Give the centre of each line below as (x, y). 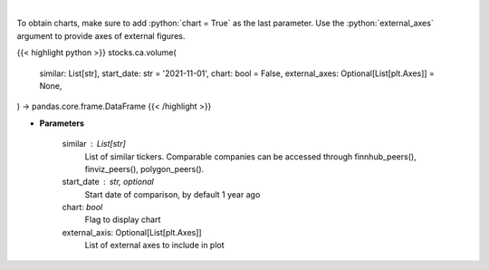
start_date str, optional (108, 182)
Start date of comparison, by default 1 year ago (173, 194)
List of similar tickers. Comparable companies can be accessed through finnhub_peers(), (250, 156)
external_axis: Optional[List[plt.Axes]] (132, 232)
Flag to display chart (123, 220)
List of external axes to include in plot (155, 246)
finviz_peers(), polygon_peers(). (144, 169)
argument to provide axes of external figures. (101, 35)
